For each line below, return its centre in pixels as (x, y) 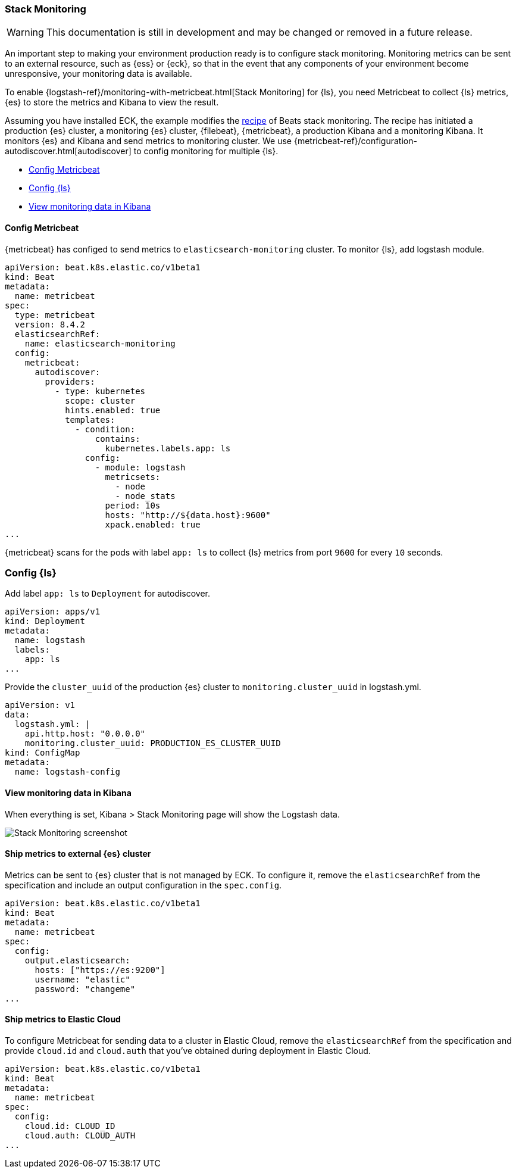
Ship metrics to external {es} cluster (78, 854)
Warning (25, 32)
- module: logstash (140, 467)
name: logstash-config (67, 772)
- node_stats (145, 496)
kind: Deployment (45, 621)
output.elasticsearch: (77, 960)
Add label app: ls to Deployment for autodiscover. (108, 594)
